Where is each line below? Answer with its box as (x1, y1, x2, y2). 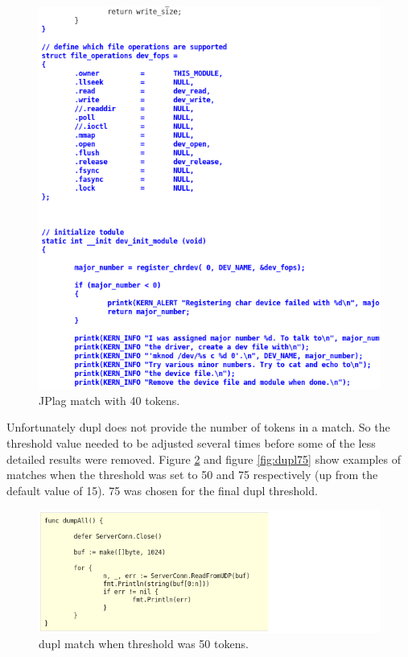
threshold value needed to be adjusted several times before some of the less (6, 434, 376, 451)
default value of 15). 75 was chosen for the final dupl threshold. (6, 481, 318, 498)
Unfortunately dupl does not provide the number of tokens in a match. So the (6, 419, 390, 436)
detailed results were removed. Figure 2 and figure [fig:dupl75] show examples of (6, 450, 401, 467)
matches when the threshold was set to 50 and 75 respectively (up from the (6, 466, 378, 483)
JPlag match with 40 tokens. (39, 391, 180, 408)
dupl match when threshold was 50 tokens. (39, 635, 249, 652)
